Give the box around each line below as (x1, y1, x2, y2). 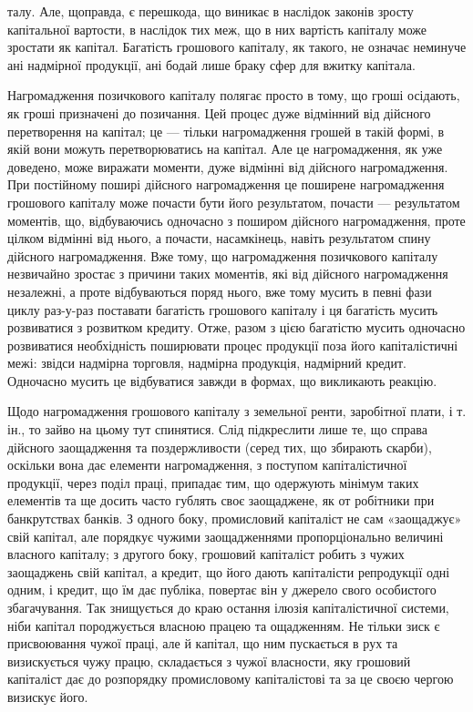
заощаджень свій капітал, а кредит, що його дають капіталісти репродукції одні (7, 562, 450, 581)
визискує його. (7, 687, 88, 706)
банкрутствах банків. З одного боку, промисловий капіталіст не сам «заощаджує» (7, 509, 462, 528)
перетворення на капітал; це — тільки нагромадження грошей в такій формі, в (7, 121, 445, 140)
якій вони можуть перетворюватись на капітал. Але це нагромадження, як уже (7, 139, 443, 158)
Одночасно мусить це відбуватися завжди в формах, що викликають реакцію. (7, 371, 437, 390)
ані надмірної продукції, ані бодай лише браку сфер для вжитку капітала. (7, 55, 416, 74)
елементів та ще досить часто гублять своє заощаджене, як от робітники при (7, 491, 435, 510)
